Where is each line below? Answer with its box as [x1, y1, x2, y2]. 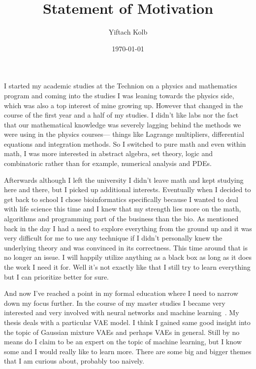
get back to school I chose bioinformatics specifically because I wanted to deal [4, 194, 238, 204]
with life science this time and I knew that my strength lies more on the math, [4, 204, 241, 214]
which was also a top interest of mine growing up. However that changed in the [4, 100, 243, 110]
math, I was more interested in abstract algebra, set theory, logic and [4, 148, 213, 159]
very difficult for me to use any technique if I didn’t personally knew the [4, 233, 223, 243]
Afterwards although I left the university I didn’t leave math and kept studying [4, 174, 244, 185]
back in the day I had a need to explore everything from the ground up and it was [4, 223, 252, 233]
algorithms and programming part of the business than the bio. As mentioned [4, 213, 239, 224]
